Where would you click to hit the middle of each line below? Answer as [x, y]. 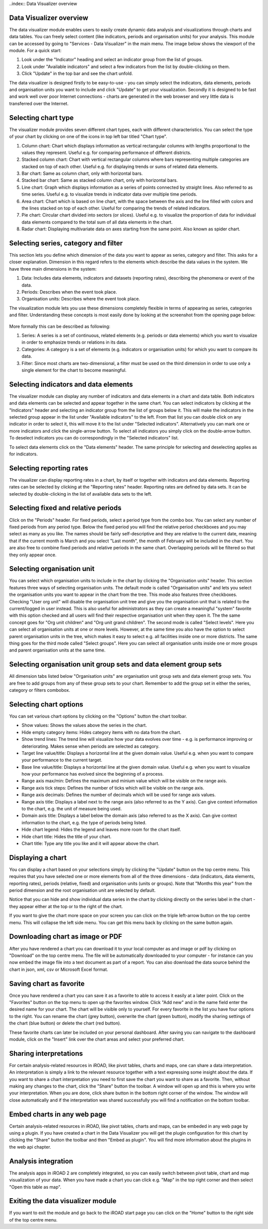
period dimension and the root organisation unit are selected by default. [82, 890]
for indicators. [24, 454]
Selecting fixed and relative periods [65, 508]
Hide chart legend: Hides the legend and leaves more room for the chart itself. [101, 830]
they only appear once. [33, 555]
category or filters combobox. [40, 690]
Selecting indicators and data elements [71, 384]
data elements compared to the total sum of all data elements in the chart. [97, 222]
